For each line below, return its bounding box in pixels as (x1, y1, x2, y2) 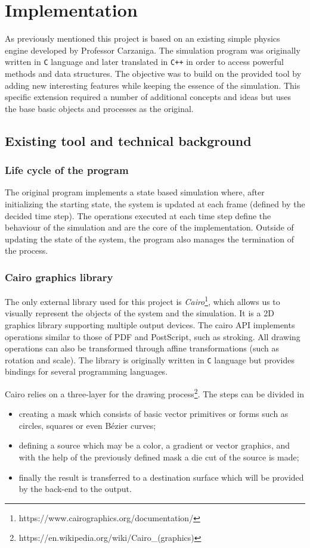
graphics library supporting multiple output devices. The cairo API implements (5, 318, 295, 331)
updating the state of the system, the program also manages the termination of (5, 232, 294, 245)
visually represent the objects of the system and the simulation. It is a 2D (5, 307, 274, 319)
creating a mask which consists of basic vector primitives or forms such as (18, 407, 289, 420)
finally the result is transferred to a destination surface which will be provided (18, 471, 304, 483)
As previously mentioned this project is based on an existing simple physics (5, 32, 280, 45)
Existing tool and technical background (5, 131, 252, 150)
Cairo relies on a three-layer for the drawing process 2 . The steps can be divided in (5, 386, 304, 400)
